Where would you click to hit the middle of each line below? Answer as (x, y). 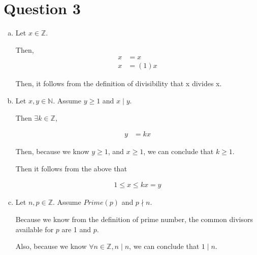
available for (35, 229)
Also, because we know (51, 246)
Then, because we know (52, 151)
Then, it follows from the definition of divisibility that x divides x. (119, 83)
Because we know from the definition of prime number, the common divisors (134, 219)
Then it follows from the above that (71, 168)
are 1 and (76, 229)
